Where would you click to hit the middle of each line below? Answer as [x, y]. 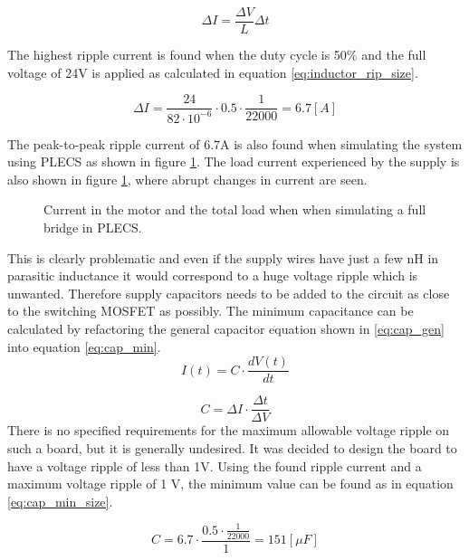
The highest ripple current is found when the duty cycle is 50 [177, 55]
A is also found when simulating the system [341, 143]
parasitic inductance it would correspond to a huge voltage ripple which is [213, 275]
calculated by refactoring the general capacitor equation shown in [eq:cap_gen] [226, 328]
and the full [394, 55]
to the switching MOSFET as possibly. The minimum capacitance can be [211, 311]
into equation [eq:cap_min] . [84, 346]
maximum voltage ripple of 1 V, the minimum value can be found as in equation [230, 484]
